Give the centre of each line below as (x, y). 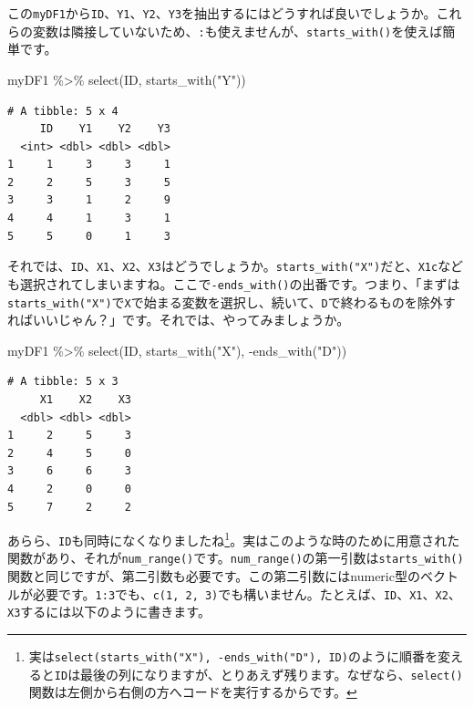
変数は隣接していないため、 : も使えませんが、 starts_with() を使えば (237, 31)
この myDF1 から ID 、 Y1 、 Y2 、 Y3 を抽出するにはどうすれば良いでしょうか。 (222, 13)
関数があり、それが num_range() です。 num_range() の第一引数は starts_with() (236, 558)
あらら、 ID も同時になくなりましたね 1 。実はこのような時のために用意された (234, 539)
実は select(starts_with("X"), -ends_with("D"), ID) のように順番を (233, 656)
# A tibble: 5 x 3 (63, 382)
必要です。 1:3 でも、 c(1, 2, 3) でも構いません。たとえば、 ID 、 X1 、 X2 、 (247, 593)
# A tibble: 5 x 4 (63, 111)
